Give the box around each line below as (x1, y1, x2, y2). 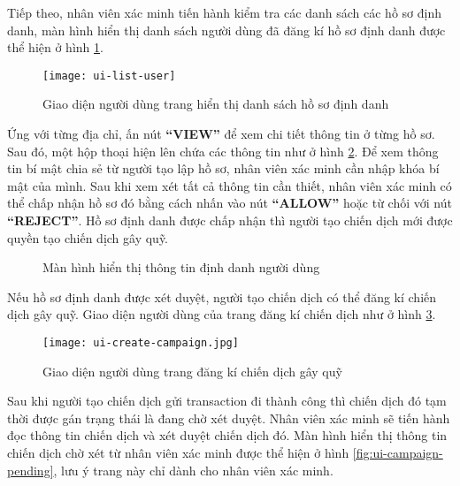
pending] (7, 460, 54, 479)
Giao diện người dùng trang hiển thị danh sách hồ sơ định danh (42, 95, 389, 113)
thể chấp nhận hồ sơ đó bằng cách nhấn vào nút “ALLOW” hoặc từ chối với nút (7, 194, 452, 212)
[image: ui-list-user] (42, 69, 176, 82)
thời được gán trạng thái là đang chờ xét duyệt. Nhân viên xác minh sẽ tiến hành (7, 408, 450, 427)
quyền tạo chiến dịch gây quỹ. (7, 228, 169, 247)
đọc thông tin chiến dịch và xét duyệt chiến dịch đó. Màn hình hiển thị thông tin (7, 426, 448, 444)
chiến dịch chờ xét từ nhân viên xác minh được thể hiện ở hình (7, 444, 349, 461)
